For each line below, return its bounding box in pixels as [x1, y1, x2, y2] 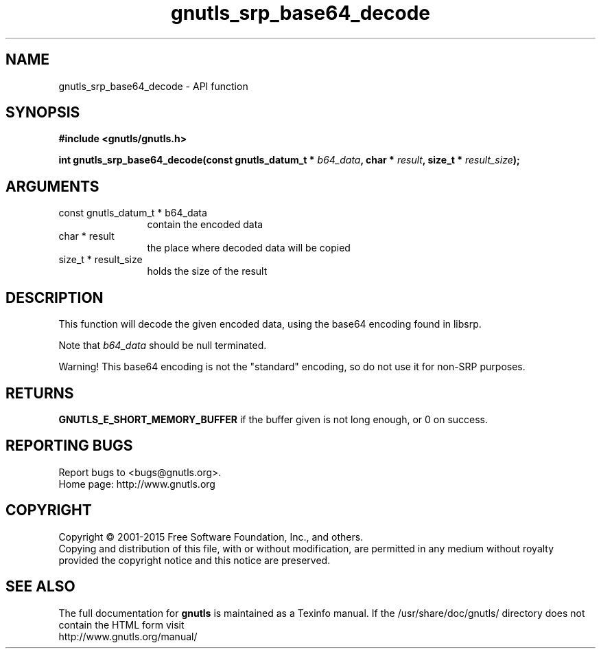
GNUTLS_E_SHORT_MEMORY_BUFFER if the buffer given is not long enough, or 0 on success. [58, 413, 488, 425]
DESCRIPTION [5, 289, 104, 306]
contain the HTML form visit [58, 618, 185, 631]
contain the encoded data [147, 218, 263, 231]
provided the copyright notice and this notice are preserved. [58, 554, 331, 566]
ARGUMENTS [5, 177, 99, 195]
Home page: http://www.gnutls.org [58, 477, 215, 490]
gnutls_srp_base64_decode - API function [58, 80, 248, 92]
